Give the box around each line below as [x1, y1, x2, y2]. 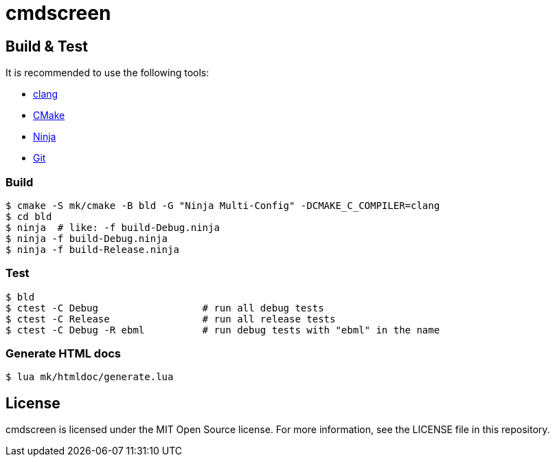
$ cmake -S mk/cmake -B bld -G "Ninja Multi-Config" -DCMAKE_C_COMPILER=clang [5, 199, 440, 211]
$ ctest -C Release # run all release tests [5, 313, 336, 324]
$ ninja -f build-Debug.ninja [5, 232, 168, 244]
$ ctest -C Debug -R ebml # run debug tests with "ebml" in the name [5, 324, 440, 335]
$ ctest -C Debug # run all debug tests [5, 302, 324, 313]
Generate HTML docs [5, 346, 121, 361]
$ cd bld [5, 210, 52, 222]
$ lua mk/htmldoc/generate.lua [5, 371, 174, 383]
